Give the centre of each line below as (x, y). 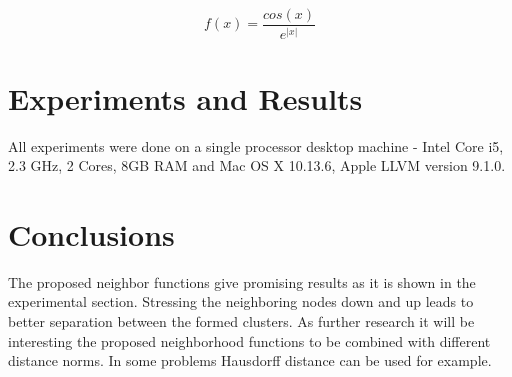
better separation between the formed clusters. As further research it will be (241, 321)
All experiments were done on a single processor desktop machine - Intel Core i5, (256, 145)
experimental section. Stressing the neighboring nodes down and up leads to (241, 301)
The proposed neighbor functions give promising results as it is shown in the (242, 281)
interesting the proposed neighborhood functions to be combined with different (249, 340)
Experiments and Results (185, 97)
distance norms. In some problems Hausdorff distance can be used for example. (250, 360)
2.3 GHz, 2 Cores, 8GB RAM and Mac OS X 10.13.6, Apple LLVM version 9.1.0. (257, 165)
